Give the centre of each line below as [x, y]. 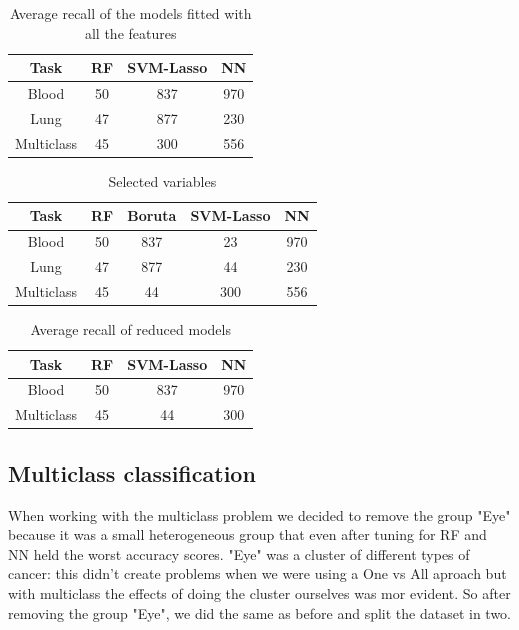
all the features [130, 32]
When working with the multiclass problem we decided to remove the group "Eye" [259, 514]
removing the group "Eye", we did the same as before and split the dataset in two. [260, 612]
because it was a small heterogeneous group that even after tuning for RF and [247, 534]
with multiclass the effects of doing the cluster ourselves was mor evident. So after [259, 592]
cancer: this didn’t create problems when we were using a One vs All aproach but [257, 573]
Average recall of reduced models [130, 329]
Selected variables [162, 180]
